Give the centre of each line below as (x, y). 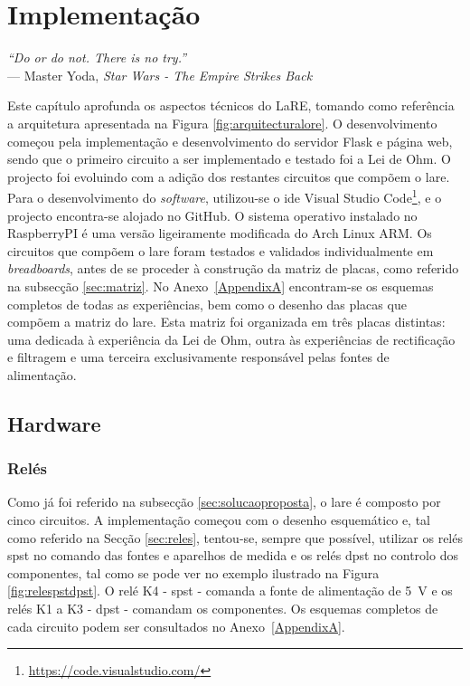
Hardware (54, 423)
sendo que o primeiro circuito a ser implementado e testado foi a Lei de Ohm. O (229, 159)
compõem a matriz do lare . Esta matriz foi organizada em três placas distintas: (226, 322)
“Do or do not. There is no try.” (97, 57)
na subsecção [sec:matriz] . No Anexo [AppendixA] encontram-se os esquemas (221, 286)
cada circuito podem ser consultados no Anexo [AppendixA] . (176, 626)
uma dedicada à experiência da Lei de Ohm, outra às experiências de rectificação (231, 339)
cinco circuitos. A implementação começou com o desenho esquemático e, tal (219, 520)
